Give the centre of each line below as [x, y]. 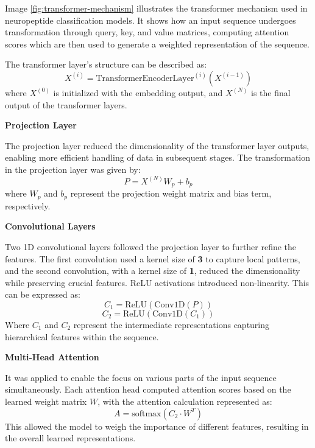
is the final [271, 92]
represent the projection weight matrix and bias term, [171, 193]
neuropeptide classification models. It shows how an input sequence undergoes [150, 20]
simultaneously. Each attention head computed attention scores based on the [148, 389]
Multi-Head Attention [52, 357]
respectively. [28, 205]
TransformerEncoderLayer [145, 78]
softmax [147, 414]
